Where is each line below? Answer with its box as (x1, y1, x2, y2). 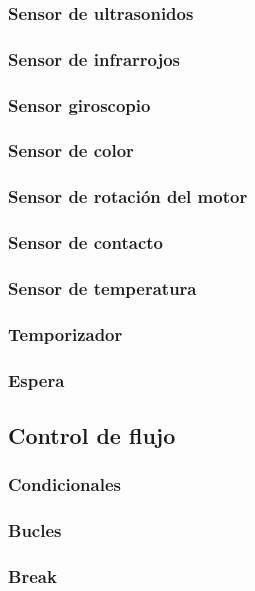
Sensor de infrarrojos (8, 46, 181, 71)
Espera (8, 367, 65, 392)
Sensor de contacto (8, 230, 163, 255)
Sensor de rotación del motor (8, 184, 248, 209)
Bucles (8, 518, 62, 543)
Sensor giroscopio (8, 92, 151, 117)
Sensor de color (8, 138, 134, 163)
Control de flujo (8, 419, 176, 450)
